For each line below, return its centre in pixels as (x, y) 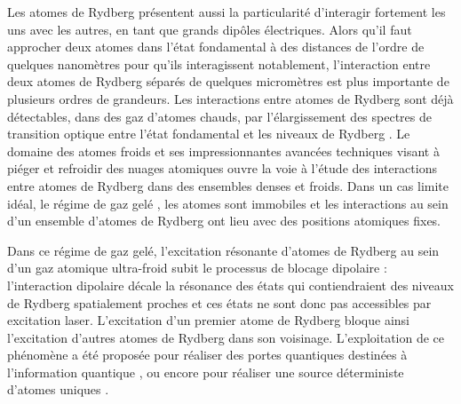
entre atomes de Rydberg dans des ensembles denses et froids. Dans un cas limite (228, 185)
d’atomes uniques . (58, 389)
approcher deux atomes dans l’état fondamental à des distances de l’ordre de (216, 47)
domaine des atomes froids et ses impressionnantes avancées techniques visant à (223, 151)
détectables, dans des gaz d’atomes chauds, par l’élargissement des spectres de (219, 116)
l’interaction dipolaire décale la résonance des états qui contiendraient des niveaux (230, 285)
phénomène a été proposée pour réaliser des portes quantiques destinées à (207, 355)
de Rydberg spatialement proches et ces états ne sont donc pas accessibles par (219, 302)
